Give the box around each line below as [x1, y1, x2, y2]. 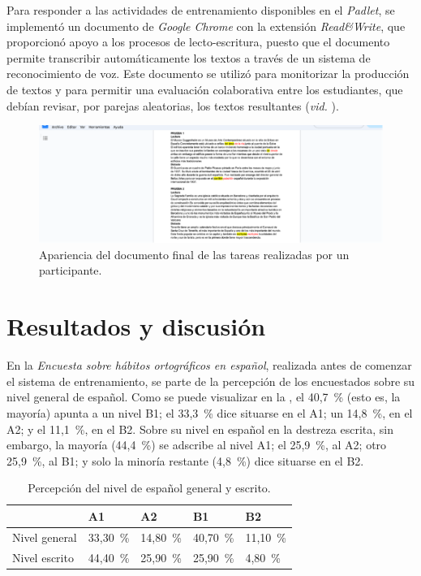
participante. [39, 262, 102, 279]
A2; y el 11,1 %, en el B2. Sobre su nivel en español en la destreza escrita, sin [6, 420, 394, 437]
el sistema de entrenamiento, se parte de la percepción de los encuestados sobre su [6, 372, 415, 389]
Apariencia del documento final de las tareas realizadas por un [39, 245, 350, 262]
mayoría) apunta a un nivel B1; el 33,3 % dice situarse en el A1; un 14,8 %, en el [6, 404, 413, 421]
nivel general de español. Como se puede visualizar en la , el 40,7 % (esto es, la [6, 388, 401, 405]
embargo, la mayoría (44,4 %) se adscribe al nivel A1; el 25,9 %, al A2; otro [6, 436, 387, 453]
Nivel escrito [12, 548, 74, 565]
